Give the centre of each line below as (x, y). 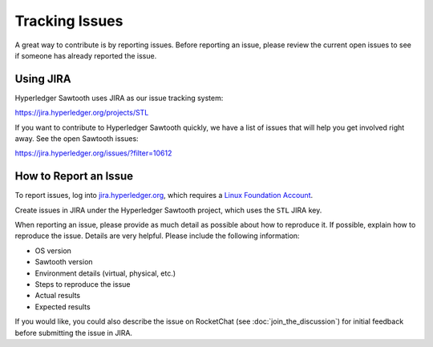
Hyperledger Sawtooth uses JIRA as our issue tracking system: (119, 98)
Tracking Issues (69, 21)
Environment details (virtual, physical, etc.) (105, 273)
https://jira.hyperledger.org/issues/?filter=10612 (93, 153)
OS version (53, 250)
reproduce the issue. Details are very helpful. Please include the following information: (157, 236)
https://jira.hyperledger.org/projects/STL (82, 113)
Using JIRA (43, 79)
